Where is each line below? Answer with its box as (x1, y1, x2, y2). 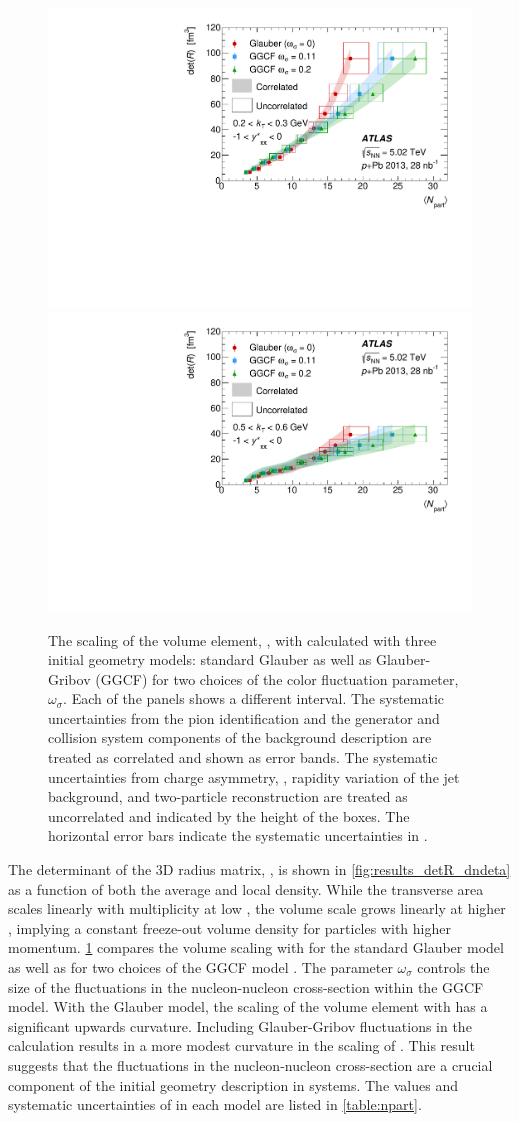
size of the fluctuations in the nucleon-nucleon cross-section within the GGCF (8, 976, 484, 997)
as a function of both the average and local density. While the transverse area (8, 878, 484, 899)
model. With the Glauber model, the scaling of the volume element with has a (8, 996, 488, 1017)
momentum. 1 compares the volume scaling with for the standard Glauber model (8, 937, 504, 958)
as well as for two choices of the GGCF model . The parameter (8, 957, 393, 977)
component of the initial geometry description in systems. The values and (8, 1074, 459, 1095)
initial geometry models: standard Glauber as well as (48, 649, 372, 670)
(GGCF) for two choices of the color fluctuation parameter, (95, 668, 459, 689)
